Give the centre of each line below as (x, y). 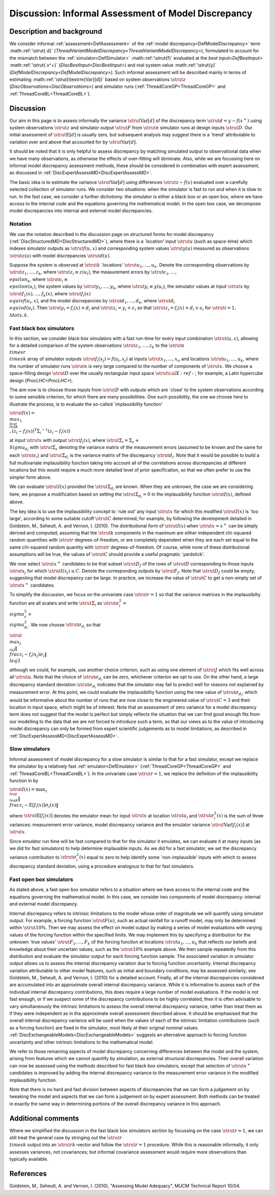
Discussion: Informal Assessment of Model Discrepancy (131, 13)
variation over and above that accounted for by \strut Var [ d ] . (73, 142)
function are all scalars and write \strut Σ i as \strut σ (64, 604)
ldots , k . (19, 315)
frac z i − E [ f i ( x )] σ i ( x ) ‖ (34, 806)
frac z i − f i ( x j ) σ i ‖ (28, 655)
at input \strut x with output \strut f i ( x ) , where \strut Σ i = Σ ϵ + (74, 441)
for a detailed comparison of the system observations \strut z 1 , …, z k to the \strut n (97, 346)
